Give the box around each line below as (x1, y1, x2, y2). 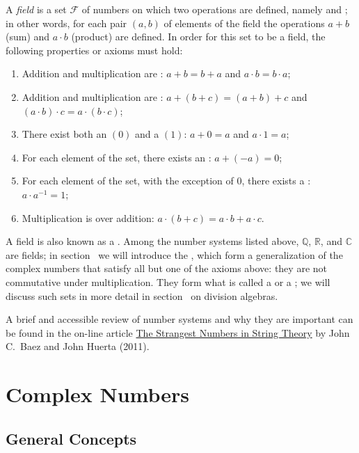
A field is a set (6, 2, 67, 16)
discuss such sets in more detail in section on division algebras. (6, 288, 278, 303)
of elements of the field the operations (163, 15, 325, 30)
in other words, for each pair (6, 15, 127, 30)
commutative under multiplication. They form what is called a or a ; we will (6, 274, 330, 289)
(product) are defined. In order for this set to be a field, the (71, 29, 326, 44)
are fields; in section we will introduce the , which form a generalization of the (6, 247, 343, 262)
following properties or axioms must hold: (6, 42, 183, 57)
